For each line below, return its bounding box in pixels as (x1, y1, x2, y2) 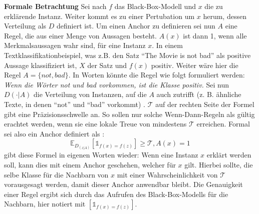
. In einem (152, 40, 183, 50)
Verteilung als (4, 20, 47, 31)
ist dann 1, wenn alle (183, 30, 247, 40)
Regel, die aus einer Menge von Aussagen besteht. (4, 30, 157, 40)
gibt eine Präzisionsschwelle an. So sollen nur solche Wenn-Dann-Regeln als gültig (4, 108, 255, 119)
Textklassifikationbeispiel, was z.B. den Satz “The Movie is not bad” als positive (4, 49, 251, 60)
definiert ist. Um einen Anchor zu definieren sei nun (57, 20, 215, 31)
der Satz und (87, 59, 127, 70)
